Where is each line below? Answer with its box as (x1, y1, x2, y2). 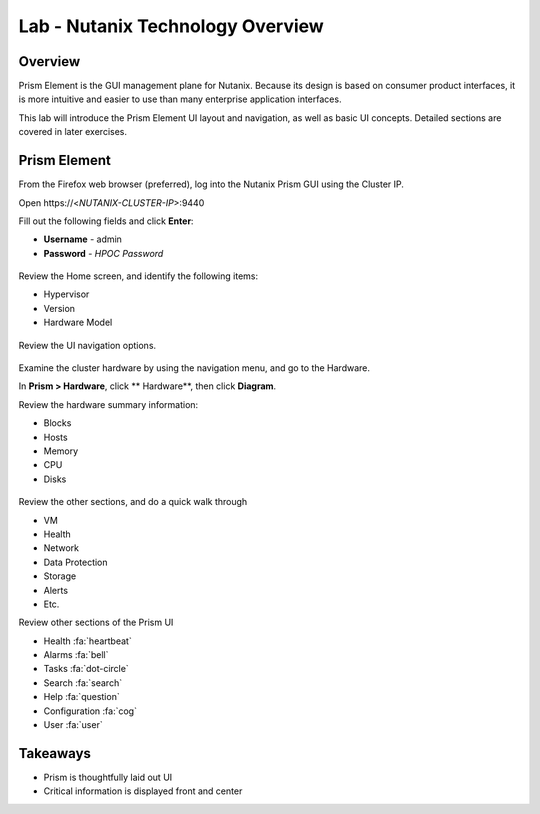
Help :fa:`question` (43, 691, 120, 703)
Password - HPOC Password (43, 247, 164, 259)
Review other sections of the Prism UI (18, 616, 174, 629)
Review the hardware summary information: (18, 398, 199, 410)
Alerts (43, 584, 69, 596)
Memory (43, 445, 79, 457)
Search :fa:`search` (43, 676, 123, 689)
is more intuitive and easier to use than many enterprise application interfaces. (18, 93, 342, 105)
